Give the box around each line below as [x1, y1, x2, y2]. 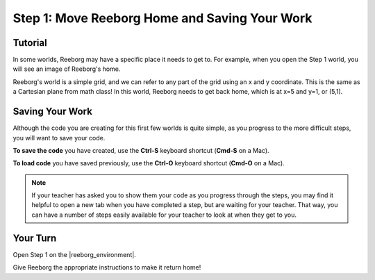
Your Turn [12, 232, 57, 244]
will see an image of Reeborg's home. [12, 65, 121, 73]
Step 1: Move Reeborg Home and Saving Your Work [12, 10, 312, 26]
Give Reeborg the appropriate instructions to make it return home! [12, 263, 201, 272]
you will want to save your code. [12, 133, 106, 142]
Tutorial [12, 37, 48, 49]
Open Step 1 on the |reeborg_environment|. [12, 250, 137, 258]
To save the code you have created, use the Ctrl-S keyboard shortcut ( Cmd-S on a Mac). [12, 146, 270, 154]
